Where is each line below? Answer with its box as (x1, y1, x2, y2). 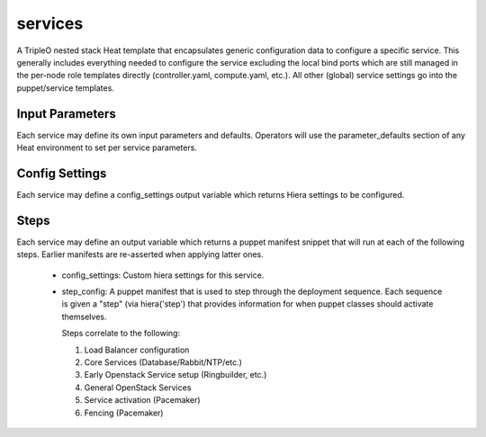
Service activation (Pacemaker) (84, 395, 202, 406)
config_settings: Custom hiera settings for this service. (61, 270, 265, 281)
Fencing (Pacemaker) (84, 407, 164, 418)
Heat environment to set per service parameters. (16, 142, 198, 153)
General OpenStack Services (84, 382, 192, 393)
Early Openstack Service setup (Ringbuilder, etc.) (84, 370, 267, 380)
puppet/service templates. (16, 82, 114, 94)
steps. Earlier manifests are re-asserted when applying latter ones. (16, 249, 265, 260)
